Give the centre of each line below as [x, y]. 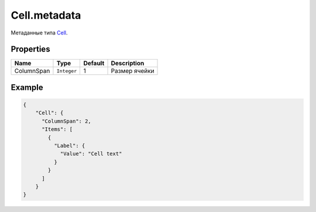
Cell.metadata [46, 15]
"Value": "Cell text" [91, 154]
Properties [30, 49]
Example [27, 87]
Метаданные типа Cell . [39, 33]
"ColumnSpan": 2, [67, 121]
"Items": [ [57, 129]
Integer [67, 71]
